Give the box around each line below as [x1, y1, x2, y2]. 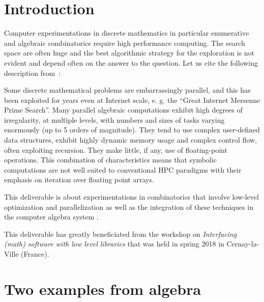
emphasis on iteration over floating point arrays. [4, 174, 154, 185]
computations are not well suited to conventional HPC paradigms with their [4, 164, 242, 175]
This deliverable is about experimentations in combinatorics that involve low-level [4, 191, 259, 202]
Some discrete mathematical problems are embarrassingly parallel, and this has [4, 85, 251, 95]
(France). [21, 249, 49, 259]
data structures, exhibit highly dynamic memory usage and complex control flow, [4, 134, 257, 145]
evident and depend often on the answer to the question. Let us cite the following [4, 57, 258, 68]
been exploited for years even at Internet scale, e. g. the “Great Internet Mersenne [4, 94, 260, 105]
